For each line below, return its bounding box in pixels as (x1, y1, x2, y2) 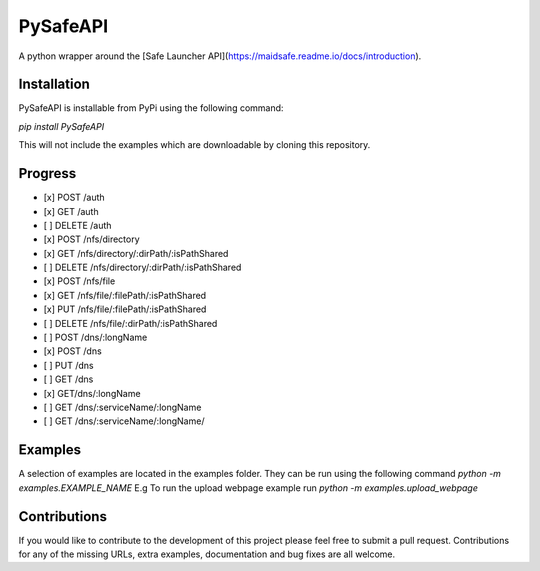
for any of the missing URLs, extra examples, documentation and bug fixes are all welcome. (18, 548, 396, 560)
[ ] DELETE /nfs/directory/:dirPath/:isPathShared (43, 261, 242, 274)
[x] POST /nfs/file (43, 275, 116, 287)
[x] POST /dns (43, 345, 102, 357)
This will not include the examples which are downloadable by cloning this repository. (18, 139, 371, 151)
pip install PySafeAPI (18, 120, 105, 132)
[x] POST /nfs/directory (43, 233, 140, 245)
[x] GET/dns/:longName (43, 387, 141, 399)
